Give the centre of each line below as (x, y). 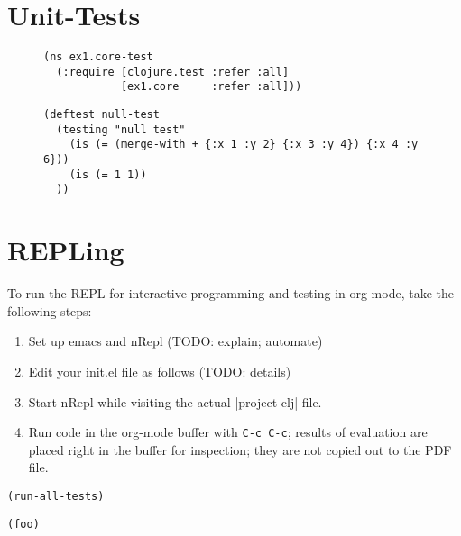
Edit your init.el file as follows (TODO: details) (160, 371)
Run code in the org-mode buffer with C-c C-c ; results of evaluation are (228, 432)
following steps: (50, 310)
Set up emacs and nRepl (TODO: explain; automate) (175, 341)
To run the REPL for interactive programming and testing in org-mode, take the (230, 293)
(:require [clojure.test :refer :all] (173, 72)
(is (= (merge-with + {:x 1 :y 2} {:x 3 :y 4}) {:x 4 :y (244, 145)
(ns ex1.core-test (98, 57)
